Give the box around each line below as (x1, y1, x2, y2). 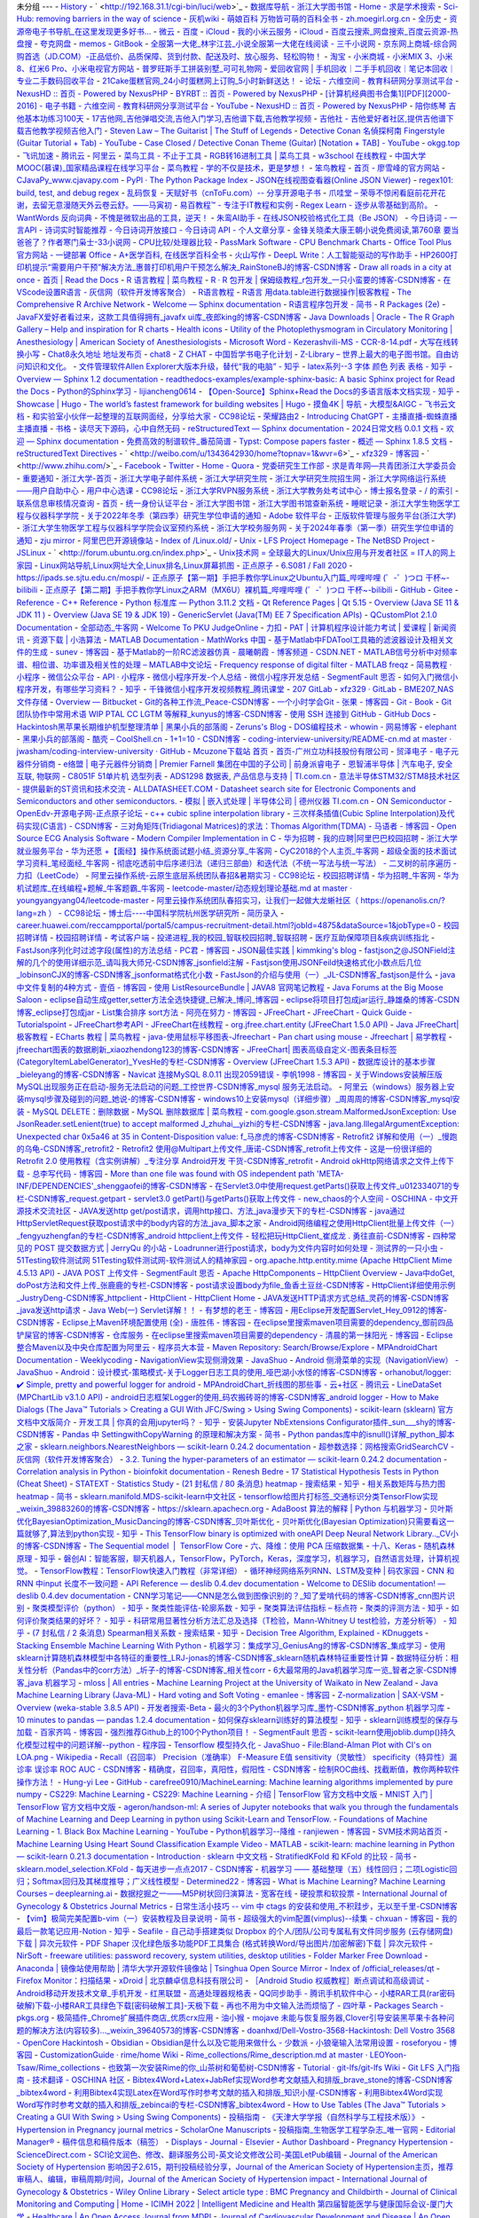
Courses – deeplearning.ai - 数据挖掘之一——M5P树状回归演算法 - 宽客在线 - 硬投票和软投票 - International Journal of (16, 1888, 448, 1899)
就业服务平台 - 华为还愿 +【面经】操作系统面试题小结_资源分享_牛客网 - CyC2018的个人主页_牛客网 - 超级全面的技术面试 (16, 846, 457, 856)
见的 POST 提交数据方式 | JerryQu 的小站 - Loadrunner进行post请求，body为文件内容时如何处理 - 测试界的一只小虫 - (16, 1243, 444, 1254)
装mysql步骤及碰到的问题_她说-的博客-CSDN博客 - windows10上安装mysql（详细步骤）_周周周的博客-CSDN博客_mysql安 (16, 1094, 460, 1105)
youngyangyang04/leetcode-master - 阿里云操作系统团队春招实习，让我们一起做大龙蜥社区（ (16, 895, 359, 906)
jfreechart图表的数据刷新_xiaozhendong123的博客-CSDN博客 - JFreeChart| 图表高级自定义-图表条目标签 (16, 1043, 398, 1055)
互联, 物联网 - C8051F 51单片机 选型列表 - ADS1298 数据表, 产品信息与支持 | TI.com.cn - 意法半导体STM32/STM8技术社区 (16, 771, 460, 782)
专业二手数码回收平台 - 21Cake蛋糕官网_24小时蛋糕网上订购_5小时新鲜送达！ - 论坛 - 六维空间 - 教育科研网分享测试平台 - (16, 75, 459, 86)
